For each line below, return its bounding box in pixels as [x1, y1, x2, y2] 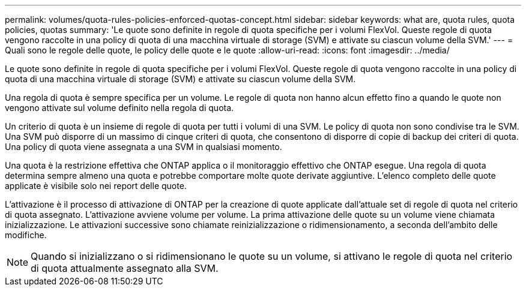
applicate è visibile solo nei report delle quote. [5, 181, 187, 191]
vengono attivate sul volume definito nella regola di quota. [5, 103, 234, 113]
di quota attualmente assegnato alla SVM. [31, 262, 219, 274]
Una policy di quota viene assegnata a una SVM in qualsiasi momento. [5, 142, 282, 152]
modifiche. [5, 230, 47, 240]
